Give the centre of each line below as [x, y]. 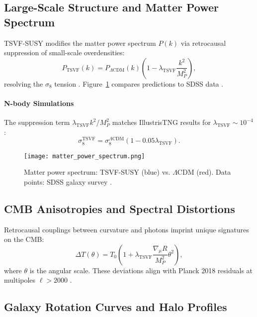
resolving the [24, 83]
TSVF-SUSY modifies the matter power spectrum [80, 43]
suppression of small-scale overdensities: [64, 53]
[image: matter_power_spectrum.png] [85, 156]
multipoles [20, 280]
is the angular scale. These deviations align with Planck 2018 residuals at [141, 270]
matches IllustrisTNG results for [161, 122]
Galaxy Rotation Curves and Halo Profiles [116, 307]
